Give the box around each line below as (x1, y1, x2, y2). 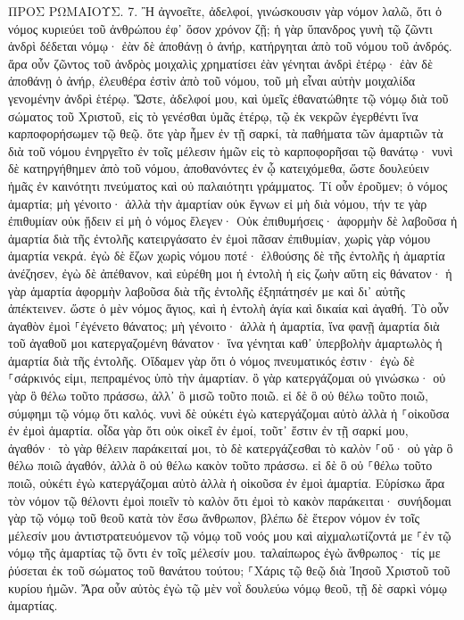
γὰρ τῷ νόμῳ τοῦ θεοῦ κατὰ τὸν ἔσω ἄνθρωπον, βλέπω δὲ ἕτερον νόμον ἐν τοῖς (8, 508, 419, 527)
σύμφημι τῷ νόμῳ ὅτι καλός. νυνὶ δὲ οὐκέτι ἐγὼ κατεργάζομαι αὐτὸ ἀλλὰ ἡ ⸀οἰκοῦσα (8, 403, 450, 422)
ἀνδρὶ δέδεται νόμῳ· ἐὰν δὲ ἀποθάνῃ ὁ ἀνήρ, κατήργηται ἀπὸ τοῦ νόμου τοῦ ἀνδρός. (8, 37, 452, 55)
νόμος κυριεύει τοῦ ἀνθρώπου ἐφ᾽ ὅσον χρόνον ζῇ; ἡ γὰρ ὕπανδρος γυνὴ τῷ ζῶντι (8, 19, 433, 37)
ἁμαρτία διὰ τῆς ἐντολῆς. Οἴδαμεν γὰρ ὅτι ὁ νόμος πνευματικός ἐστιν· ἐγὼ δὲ (8, 351, 415, 369)
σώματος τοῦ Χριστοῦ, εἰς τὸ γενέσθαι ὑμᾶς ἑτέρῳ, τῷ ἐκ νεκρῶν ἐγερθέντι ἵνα (8, 106, 418, 125)
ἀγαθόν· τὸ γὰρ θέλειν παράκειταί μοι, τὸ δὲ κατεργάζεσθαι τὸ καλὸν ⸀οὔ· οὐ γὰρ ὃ (8, 438, 453, 457)
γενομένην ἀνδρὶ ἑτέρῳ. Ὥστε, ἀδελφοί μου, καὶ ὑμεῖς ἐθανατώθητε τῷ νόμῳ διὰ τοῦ (8, 88, 449, 107)
